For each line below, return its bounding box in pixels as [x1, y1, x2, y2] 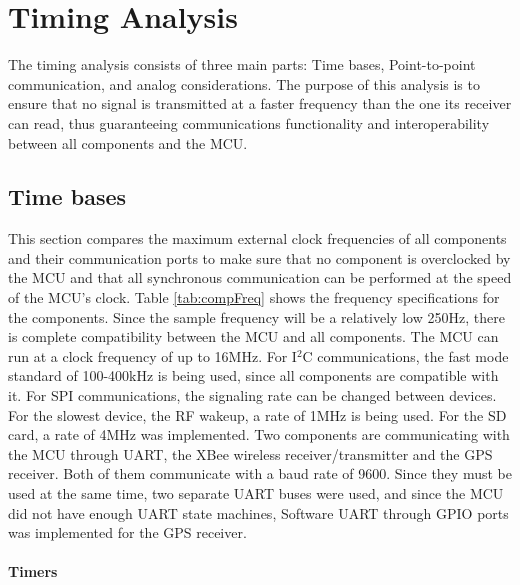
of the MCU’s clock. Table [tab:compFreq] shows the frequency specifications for [8, 287, 500, 308]
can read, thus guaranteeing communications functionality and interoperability [8, 112, 490, 133]
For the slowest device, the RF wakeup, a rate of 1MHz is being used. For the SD [8, 404, 507, 425]
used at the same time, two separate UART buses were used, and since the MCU [8, 483, 504, 504]
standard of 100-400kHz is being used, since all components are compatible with [8, 365, 499, 386]
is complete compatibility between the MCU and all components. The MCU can [8, 326, 499, 347]
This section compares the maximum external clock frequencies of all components [8, 228, 507, 249]
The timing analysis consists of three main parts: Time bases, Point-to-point [8, 54, 476, 75]
